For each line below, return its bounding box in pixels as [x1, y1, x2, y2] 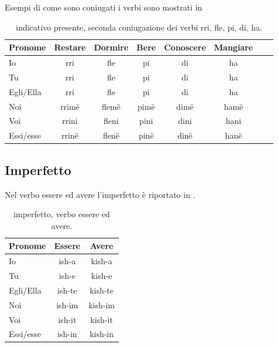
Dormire [94, 41, 129, 53]
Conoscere [164, 41, 206, 53]
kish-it [90, 313, 113, 325]
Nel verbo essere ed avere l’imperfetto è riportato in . [5, 188, 195, 200]
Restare [54, 41, 86, 53]
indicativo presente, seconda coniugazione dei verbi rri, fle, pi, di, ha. [16, 21, 262, 33]
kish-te [90, 284, 114, 296]
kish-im [88, 298, 115, 311]
